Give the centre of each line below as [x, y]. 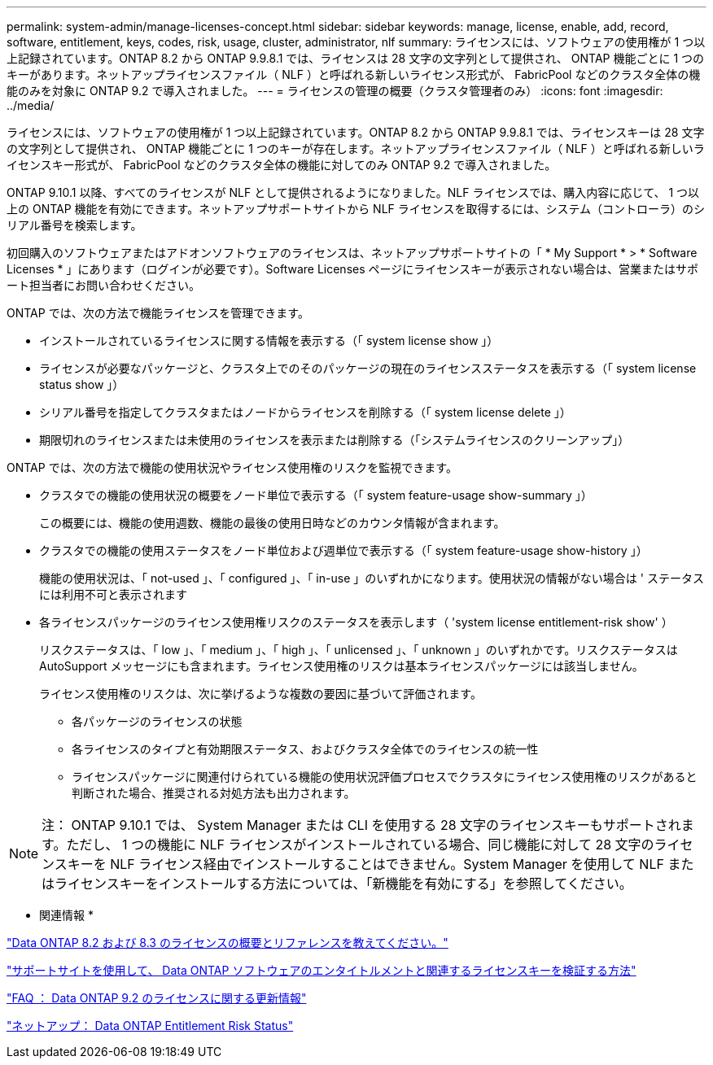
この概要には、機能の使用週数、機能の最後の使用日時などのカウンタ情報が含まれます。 [272, 523]
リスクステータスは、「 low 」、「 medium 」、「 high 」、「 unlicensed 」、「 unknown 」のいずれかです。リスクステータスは [359, 650]
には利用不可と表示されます [113, 594]
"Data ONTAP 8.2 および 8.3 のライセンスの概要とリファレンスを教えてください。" [227, 943]
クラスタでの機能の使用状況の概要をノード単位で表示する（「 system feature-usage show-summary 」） [316, 495]
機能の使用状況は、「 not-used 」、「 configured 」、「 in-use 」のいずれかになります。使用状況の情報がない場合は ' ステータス [372, 578]
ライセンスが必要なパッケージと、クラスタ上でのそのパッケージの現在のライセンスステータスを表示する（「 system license [368, 368]
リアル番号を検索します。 [74, 225]
